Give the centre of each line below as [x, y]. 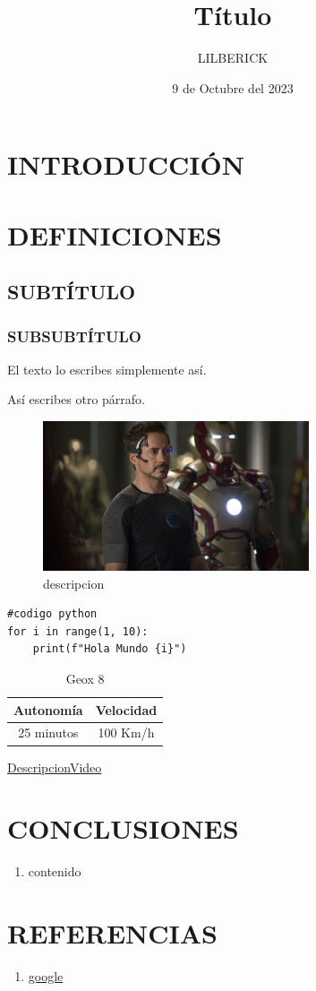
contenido [55, 871]
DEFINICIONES [115, 234]
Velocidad [126, 709]
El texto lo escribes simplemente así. [107, 369]
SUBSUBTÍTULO [74, 336]
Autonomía [48, 709]
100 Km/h [126, 732]
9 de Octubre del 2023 [233, 87]
